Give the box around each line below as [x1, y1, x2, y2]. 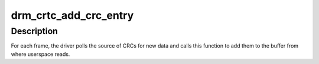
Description [11, 26, 58, 36]
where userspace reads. [11, 50, 70, 58]
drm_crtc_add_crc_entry [11, 9, 134, 22]
